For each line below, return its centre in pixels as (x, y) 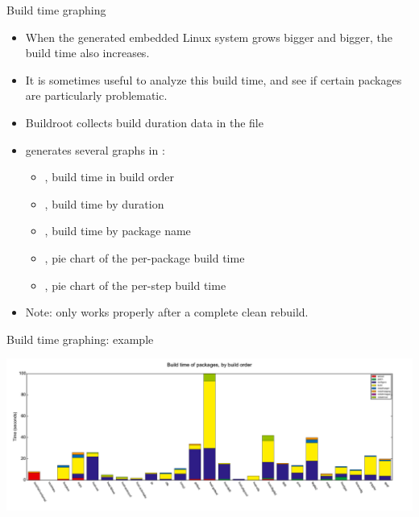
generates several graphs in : (95, 149)
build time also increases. (87, 53)
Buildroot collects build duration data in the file (144, 122)
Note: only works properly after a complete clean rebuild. (167, 312)
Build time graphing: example (80, 339)
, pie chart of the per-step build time (135, 285)
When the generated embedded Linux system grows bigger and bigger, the (209, 37)
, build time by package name (118, 231)
